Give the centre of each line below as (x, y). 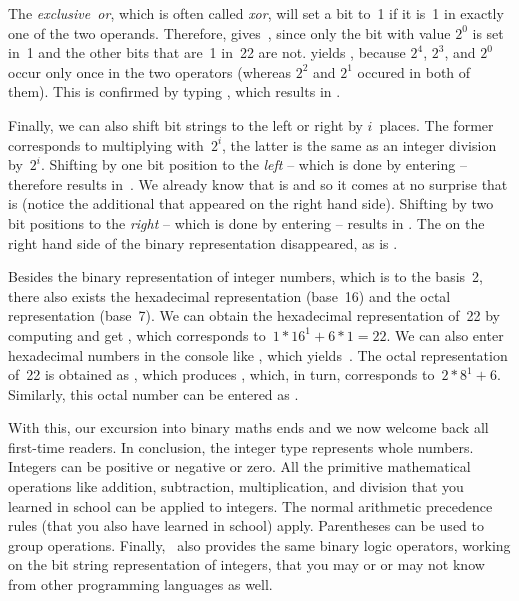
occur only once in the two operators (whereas (150, 71)
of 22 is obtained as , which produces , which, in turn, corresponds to (221, 374)
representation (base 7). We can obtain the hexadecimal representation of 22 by (254, 315)
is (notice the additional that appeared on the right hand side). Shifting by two (251, 203)
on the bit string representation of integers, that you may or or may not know (246, 564)
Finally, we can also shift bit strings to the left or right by (185, 124)
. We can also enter (445, 334)
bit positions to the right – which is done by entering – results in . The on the (246, 222)
